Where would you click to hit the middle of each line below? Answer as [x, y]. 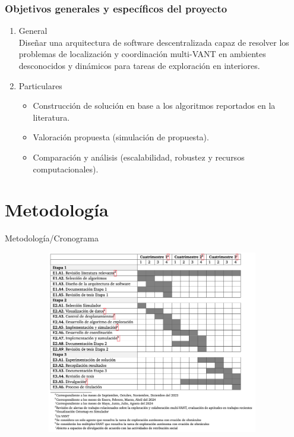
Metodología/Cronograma [52, 238]
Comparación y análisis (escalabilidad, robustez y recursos [139, 157]
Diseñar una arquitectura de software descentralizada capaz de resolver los [154, 42]
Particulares [40, 85]
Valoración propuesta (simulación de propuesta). [121, 137]
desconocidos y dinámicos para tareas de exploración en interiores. [139, 65]
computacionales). [66, 169]
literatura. [51, 117]
